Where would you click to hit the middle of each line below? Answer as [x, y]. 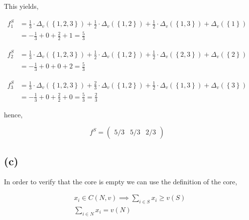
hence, [13, 114]
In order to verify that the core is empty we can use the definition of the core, [121, 181]
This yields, [21, 6]
